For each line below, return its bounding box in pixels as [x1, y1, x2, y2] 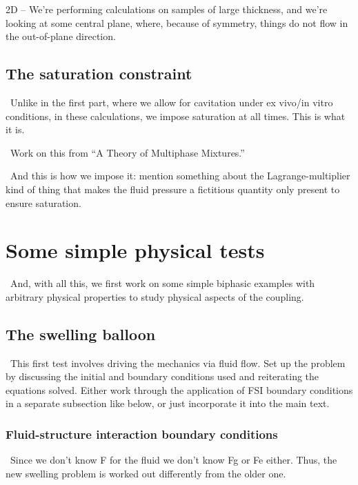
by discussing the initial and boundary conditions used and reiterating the [6, 369, 319, 384]
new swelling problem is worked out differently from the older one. [6, 466, 286, 480]
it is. [6, 122, 25, 137]
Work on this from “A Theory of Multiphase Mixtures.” [10, 145, 245, 159]
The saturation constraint [6, 63, 192, 84]
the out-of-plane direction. [6, 29, 116, 43]
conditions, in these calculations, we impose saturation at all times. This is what [6, 108, 346, 123]
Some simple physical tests [6, 236, 265, 264]
